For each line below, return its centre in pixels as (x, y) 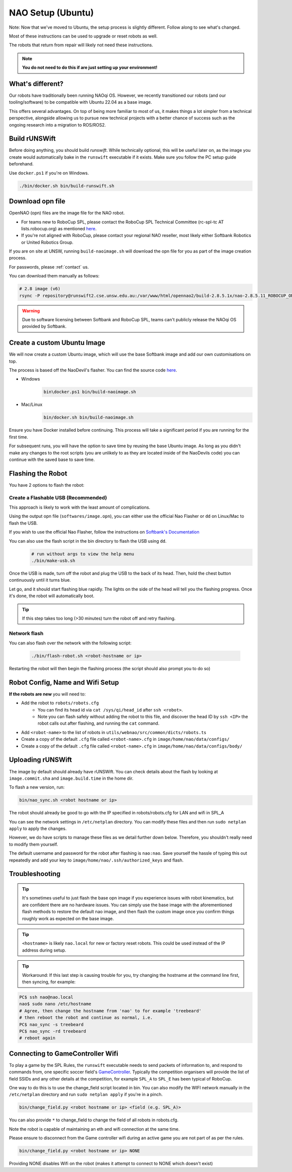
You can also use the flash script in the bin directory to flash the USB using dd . (88, 541)
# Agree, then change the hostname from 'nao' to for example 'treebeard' (110, 1011)
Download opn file (37, 201)
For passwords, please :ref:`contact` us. (49, 267)
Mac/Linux (32, 404)
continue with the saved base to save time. (52, 459)
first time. (19, 437)
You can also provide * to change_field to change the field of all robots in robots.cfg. (94, 1120)
